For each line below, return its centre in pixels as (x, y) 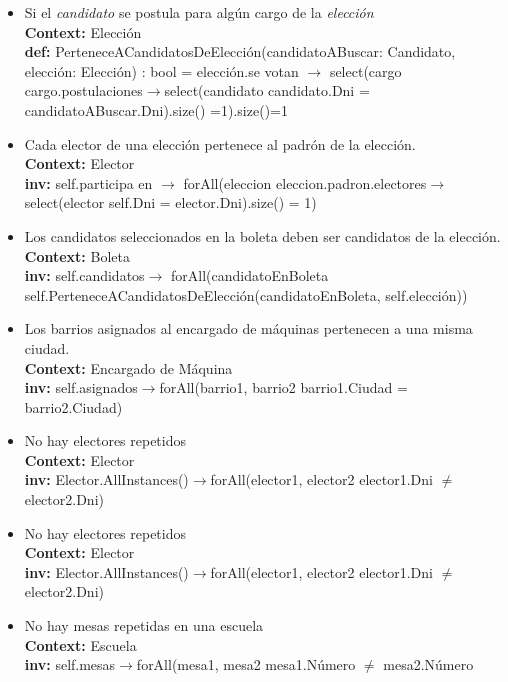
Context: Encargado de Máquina (128, 367)
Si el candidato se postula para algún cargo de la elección (199, 12)
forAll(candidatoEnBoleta (250, 275)
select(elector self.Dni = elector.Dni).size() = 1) (170, 202)
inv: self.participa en (88, 182)
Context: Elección (83, 31)
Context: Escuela (80, 644)
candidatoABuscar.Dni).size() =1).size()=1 (156, 109)
